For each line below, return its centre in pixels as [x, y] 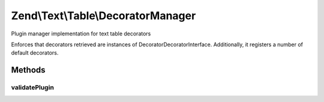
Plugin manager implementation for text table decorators [81, 34]
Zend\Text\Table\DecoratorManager [103, 16]
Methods [28, 70]
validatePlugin [32, 88]
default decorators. [35, 53]
